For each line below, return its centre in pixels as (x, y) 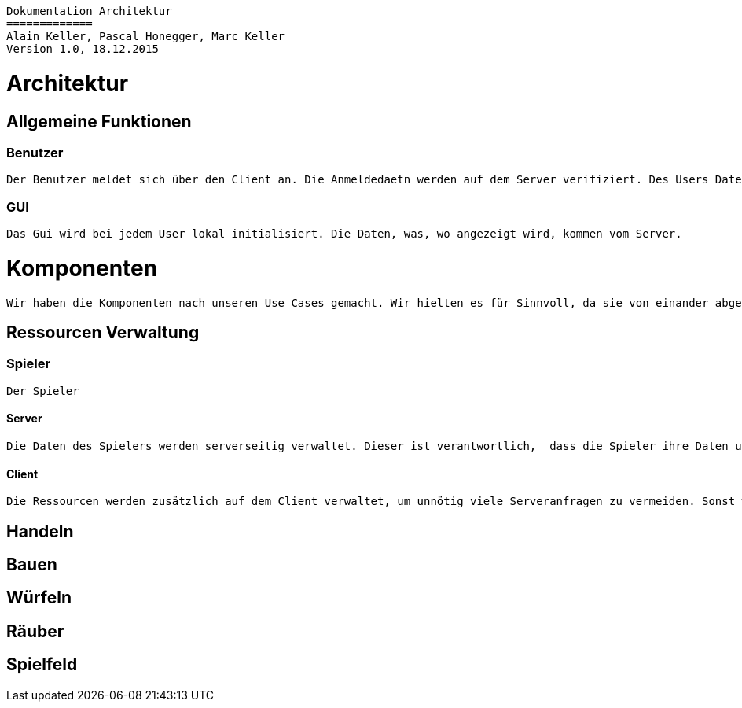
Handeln (40, 531)
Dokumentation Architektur (89, 11)
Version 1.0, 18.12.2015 (83, 49)
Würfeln (39, 598)
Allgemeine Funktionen (99, 121)
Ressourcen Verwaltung (103, 332)
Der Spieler (43, 391)
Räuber (35, 631)
